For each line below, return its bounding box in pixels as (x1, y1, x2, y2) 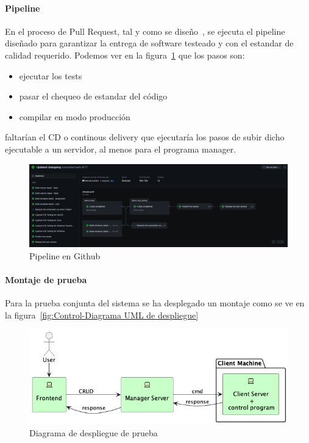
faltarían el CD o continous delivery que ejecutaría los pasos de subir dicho (5, 131, 285, 143)
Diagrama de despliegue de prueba (29, 426, 158, 439)
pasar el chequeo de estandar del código (19, 90, 168, 103)
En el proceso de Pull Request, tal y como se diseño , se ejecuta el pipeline (5, 24, 285, 37)
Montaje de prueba (5, 273, 87, 286)
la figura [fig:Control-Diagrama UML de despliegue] (5, 308, 199, 321)
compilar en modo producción (19, 110, 130, 123)
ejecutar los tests (19, 69, 82, 82)
